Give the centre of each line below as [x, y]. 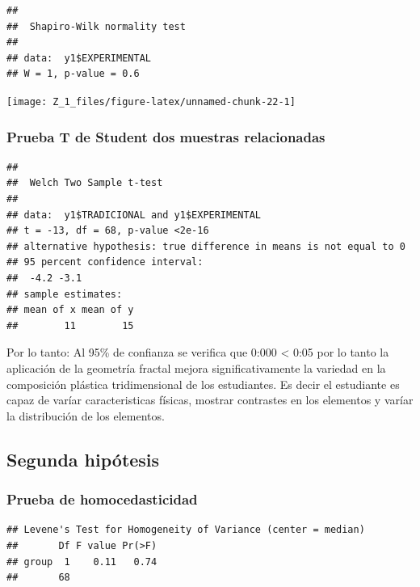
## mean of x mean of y [70, 310]
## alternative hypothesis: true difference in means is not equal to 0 [206, 246]
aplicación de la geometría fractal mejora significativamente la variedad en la [196, 367]
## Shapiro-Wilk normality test [96, 26]
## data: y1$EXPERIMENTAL [79, 58]
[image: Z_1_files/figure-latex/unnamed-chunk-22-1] [151, 101]
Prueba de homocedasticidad [102, 499]
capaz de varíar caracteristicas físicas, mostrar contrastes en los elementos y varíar [210, 400]
